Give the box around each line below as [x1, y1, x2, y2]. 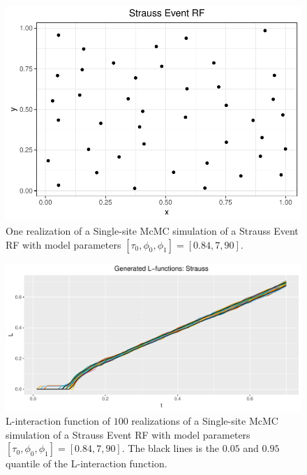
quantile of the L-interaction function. [6, 456, 167, 471]
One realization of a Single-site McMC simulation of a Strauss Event [6, 223, 299, 237]
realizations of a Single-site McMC [131, 414, 278, 428]
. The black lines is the [121, 441, 220, 455]
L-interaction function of [6, 414, 110, 428]
